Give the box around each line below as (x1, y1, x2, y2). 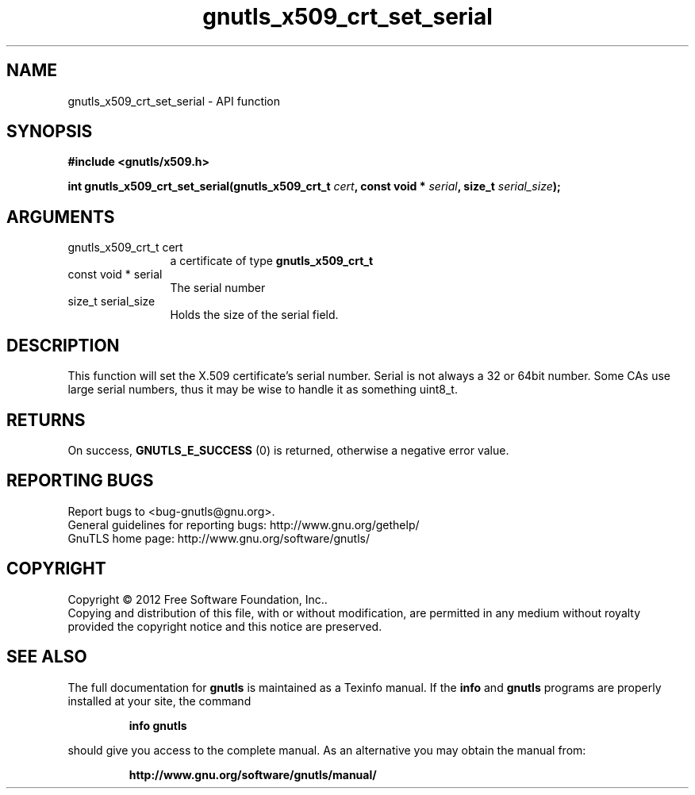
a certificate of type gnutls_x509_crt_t (170, 254, 374, 268)
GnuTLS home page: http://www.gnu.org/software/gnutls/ (67, 531, 370, 545)
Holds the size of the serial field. (170, 308, 339, 322)
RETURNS (6, 409, 86, 430)
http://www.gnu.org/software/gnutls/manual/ (129, 767, 377, 782)
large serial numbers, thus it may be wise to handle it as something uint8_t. (67, 382, 458, 397)
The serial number (170, 281, 266, 295)
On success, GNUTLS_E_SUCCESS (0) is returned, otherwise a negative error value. (67, 443, 509, 457)
